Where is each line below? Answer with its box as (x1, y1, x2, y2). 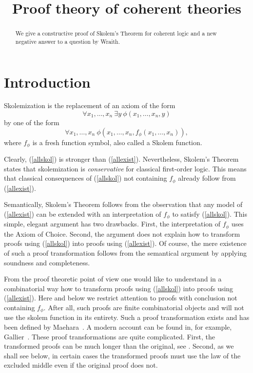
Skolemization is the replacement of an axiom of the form (4, 100, 175, 111)
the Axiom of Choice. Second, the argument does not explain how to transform (4, 228, 240, 239)
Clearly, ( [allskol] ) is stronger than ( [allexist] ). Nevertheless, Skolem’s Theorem (4, 154, 239, 164)
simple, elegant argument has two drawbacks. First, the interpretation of (4, 219, 221, 229)
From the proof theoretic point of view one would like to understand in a (4, 274, 222, 284)
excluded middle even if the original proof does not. (4, 360, 158, 370)
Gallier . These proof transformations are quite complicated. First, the (4, 331, 215, 341)
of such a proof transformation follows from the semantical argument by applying (4, 247, 247, 258)
